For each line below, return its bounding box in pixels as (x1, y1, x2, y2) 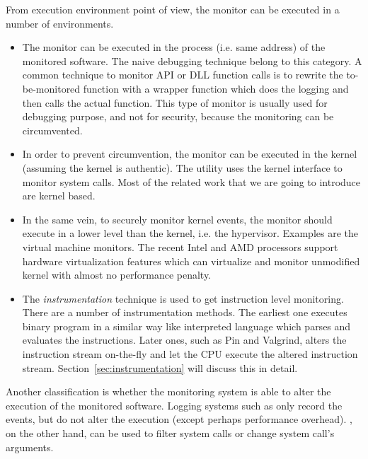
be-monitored (22, 81, 81, 95)
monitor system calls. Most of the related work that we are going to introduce (22, 174, 361, 189)
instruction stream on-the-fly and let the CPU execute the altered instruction (22, 347, 358, 361)
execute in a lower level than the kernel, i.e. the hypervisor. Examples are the (22, 226, 358, 240)
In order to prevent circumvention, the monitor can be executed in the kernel (22, 146, 357, 161)
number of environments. (6, 16, 114, 30)
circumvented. (22, 122, 83, 137)
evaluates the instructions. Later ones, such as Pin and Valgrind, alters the (22, 332, 347, 347)
